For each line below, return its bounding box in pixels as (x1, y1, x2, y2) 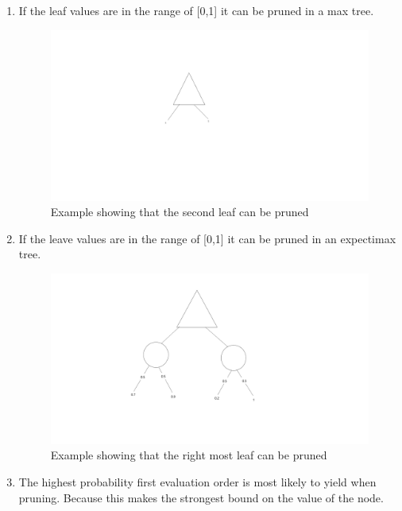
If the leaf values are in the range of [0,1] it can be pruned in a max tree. (18, 2, 374, 18)
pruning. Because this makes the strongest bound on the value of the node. (18, 489, 384, 505)
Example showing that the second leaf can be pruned (50, 203, 309, 220)
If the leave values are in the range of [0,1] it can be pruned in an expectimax (18, 230, 396, 246)
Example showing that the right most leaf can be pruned (50, 447, 327, 463)
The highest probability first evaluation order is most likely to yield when (18, 474, 377, 490)
